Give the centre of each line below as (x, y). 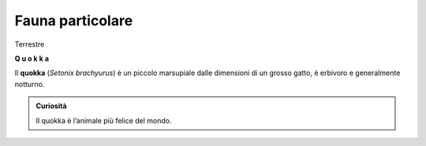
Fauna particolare (74, 21)
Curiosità (51, 106)
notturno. (30, 84)
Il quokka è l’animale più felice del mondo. (104, 120)
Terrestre (30, 44)
